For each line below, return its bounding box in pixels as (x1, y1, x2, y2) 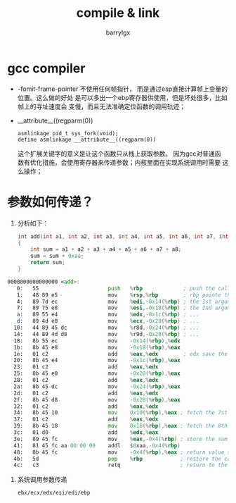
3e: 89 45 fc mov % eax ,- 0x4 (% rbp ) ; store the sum (13, 435, 228, 442)
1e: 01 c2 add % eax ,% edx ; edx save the (13, 350, 228, 357)
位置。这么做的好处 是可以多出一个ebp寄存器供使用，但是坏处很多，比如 (17, 93, 228, 101)
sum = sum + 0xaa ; (30, 252, 84, 260)
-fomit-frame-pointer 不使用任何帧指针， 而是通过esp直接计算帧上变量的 (17, 85, 228, 93)
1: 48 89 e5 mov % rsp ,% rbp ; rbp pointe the (16, 291, 234, 299)
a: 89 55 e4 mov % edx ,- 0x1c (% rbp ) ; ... (16, 311, 199, 318)
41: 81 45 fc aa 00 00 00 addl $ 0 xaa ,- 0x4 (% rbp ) (13, 442, 181, 449)
